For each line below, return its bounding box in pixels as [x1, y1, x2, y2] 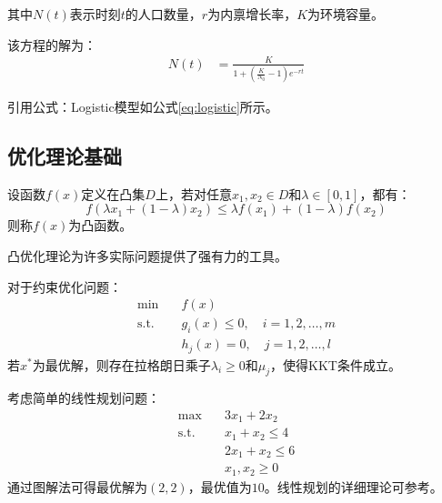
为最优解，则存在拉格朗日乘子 [32, 355, 211, 374]
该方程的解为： [7, 35, 96, 54]
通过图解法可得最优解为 [7, 477, 147, 496]
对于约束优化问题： [7, 277, 122, 296]
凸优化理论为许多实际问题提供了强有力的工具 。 [7, 246, 287, 266]
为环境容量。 [307, 5, 385, 23]
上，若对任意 [155, 184, 232, 203]
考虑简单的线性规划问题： [7, 388, 160, 407]
